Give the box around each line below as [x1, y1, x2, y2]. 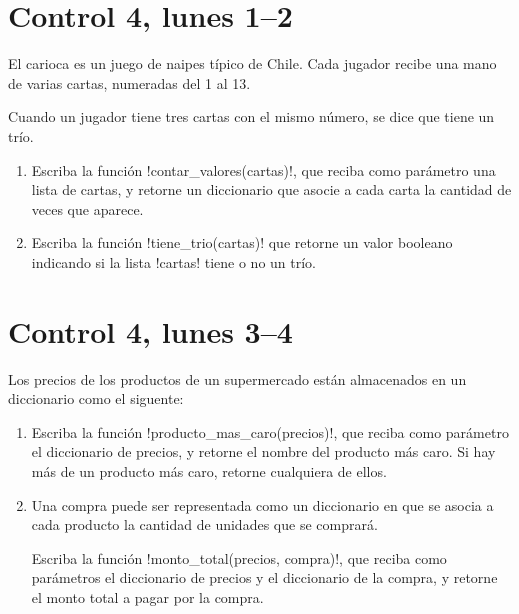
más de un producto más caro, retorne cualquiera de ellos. [31, 460, 387, 481]
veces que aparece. [31, 198, 144, 219]
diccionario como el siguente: [8, 388, 184, 409]
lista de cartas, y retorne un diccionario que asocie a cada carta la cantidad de [31, 179, 512, 200]
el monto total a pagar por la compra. [31, 586, 264, 607]
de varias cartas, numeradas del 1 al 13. [8, 72, 251, 93]
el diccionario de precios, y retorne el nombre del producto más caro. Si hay [31, 441, 496, 462]
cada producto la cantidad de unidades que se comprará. [31, 514, 378, 535]
